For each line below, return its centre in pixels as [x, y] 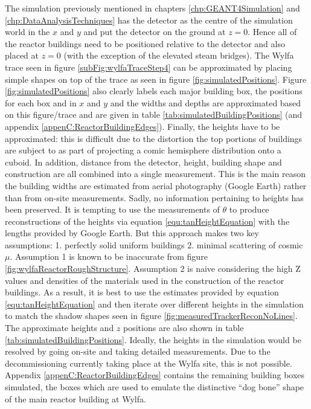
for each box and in [41, 102]
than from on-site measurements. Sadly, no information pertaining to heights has [154, 197]
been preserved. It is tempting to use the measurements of [112, 209]
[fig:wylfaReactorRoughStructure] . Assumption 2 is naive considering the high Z [153, 269]
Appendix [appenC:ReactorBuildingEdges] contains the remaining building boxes [155, 375]
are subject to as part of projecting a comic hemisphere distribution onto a [143, 150]
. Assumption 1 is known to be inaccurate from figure [109, 256]
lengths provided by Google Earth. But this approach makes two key [132, 233]
